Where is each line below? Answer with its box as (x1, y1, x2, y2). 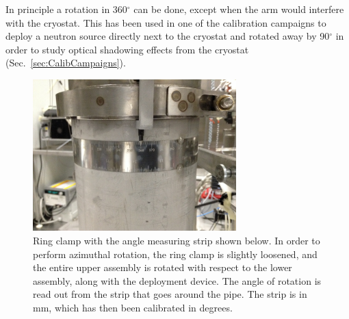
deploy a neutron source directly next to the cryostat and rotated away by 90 (5, 29, 330, 43)
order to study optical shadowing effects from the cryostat (5, 42, 249, 56)
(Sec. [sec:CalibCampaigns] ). (5, 55, 126, 70)
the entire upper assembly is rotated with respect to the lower (33, 260, 292, 275)
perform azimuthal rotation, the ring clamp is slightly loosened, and (33, 246, 318, 261)
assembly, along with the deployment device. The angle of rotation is (33, 273, 322, 288)
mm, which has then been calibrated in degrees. (33, 300, 233, 314)
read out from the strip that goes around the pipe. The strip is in (33, 287, 307, 301)
